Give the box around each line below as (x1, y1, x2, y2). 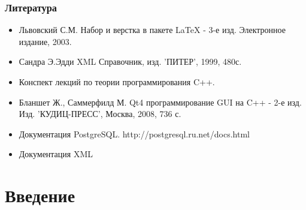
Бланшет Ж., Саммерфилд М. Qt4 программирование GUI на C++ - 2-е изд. (19, 95, 302, 108)
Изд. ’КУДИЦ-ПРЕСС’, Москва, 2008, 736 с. (19, 107, 181, 120)
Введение (5, 183, 75, 208)
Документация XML (19, 148, 93, 160)
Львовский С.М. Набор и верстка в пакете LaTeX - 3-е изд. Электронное (19, 23, 286, 36)
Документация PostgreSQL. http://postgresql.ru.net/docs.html (19, 127, 250, 140)
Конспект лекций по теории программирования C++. (19, 76, 215, 88)
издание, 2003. (19, 35, 72, 47)
